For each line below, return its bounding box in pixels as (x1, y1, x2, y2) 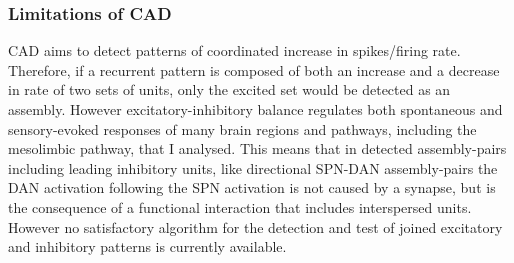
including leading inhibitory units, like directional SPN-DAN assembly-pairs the (8, 157, 498, 178)
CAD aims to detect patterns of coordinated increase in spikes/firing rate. (8, 40, 461, 61)
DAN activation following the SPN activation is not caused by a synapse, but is (8, 177, 496, 198)
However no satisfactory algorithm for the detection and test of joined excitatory (8, 216, 503, 237)
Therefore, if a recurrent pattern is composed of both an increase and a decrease (8, 59, 500, 80)
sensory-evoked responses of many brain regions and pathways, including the (8, 118, 477, 139)
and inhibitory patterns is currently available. (8, 236, 287, 257)
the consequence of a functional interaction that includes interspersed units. (8, 196, 472, 217)
